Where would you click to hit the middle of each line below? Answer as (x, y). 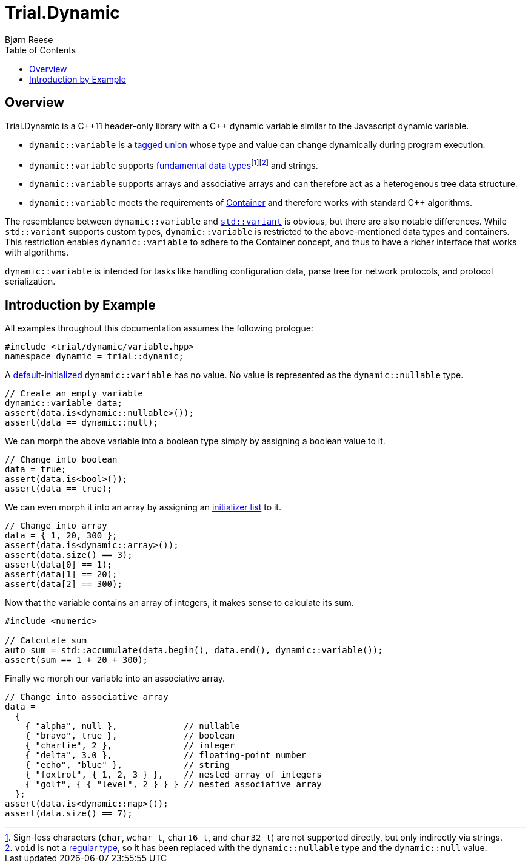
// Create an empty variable (74, 394)
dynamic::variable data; (64, 403)
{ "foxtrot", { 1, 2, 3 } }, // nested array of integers (173, 775)
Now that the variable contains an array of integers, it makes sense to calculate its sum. (179, 603)
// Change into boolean (61, 460)
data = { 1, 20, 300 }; (61, 536)
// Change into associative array (87, 697)
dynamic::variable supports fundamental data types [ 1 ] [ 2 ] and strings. (174, 164)
